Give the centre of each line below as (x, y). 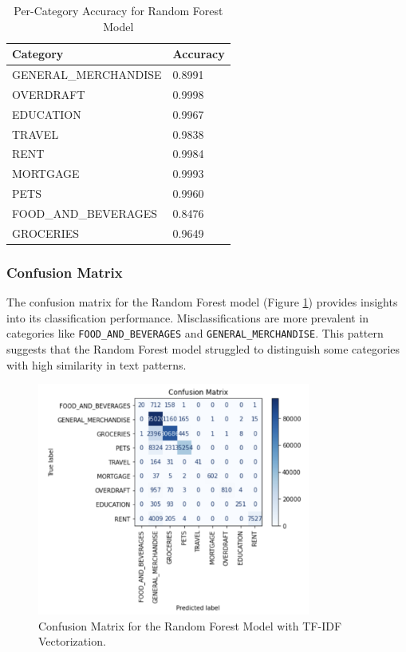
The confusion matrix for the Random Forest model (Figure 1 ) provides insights (202, 302)
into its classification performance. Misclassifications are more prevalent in (188, 317)
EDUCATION (47, 114)
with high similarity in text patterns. (97, 364)
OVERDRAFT (49, 94)
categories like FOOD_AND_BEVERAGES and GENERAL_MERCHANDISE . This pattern (195, 333)
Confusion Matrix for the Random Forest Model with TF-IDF (190, 625)
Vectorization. (72, 641)
